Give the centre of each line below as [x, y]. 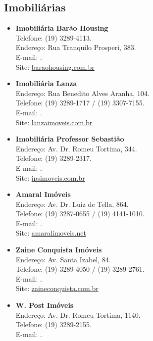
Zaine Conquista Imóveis [59, 250]
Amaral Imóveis [43, 194]
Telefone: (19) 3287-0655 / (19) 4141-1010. [80, 214]
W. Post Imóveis [45, 305]
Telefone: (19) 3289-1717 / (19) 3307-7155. [80, 103]
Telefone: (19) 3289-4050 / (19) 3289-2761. [80, 269]
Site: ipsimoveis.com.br [50, 177]
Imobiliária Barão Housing [62, 28]
